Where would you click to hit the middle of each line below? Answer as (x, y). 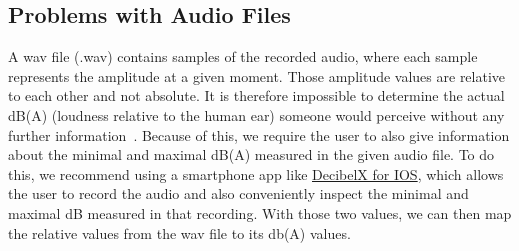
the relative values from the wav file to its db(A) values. (179, 232)
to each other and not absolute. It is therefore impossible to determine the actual (256, 95)
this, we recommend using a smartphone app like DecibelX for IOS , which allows (256, 173)
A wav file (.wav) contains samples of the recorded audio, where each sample (243, 56)
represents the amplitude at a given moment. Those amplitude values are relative (257, 75)
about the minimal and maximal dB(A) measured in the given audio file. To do (251, 154)
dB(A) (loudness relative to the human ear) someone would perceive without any (256, 114)
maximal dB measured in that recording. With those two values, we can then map (260, 212)
